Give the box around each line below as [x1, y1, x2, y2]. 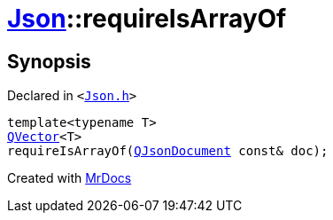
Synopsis [7, 50, 91, 73]
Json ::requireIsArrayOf [7, 4, 287, 34]
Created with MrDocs [7, 170, 132, 186]
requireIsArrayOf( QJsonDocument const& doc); [7, 144, 329, 159]
